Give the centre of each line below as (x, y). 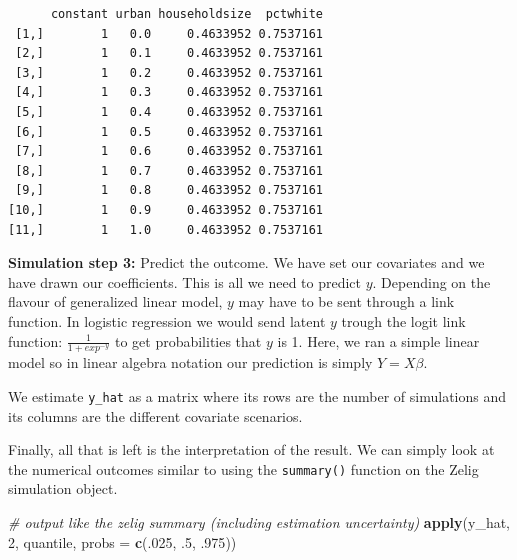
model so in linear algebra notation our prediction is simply (190, 362)
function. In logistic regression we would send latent (167, 320)
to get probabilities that (188, 340)
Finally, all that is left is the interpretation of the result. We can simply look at (251, 449)
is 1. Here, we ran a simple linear (378, 340)
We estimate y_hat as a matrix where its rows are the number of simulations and (257, 395)
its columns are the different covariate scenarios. (155, 415)
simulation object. (63, 488)
